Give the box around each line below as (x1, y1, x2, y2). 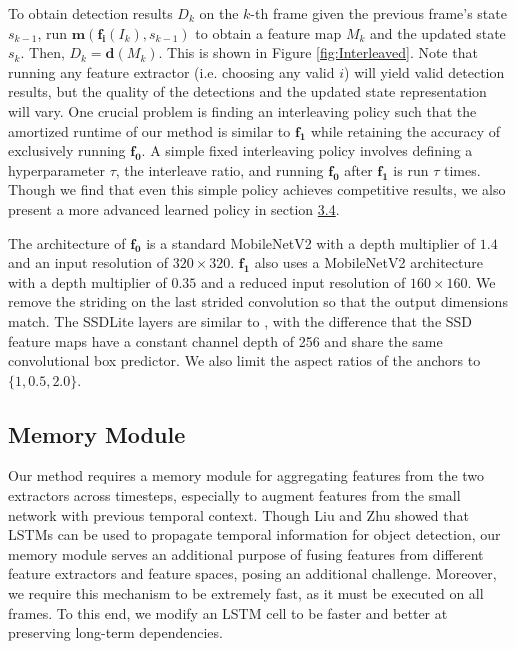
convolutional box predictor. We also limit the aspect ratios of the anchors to (8, 350, 481, 371)
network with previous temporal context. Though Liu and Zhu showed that (8, 504, 469, 525)
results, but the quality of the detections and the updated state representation (8, 81, 487, 102)
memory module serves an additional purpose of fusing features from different (8, 543, 484, 564)
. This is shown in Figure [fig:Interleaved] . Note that (158, 42, 478, 63)
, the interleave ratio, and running (115, 159, 324, 180)
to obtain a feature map (195, 22, 342, 43)
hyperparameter (8, 159, 105, 180)
